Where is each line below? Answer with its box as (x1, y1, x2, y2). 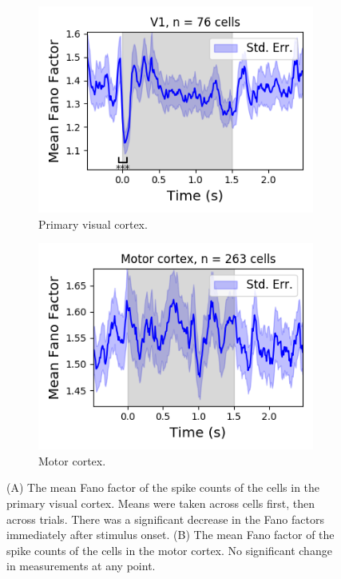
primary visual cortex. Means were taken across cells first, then (6, 494, 315, 511)
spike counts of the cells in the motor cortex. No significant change (6, 541, 332, 558)
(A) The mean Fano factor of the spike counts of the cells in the (6, 479, 320, 496)
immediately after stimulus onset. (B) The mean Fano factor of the (6, 526, 335, 543)
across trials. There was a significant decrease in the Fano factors (6, 510, 324, 527)
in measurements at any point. (6, 557, 156, 574)
